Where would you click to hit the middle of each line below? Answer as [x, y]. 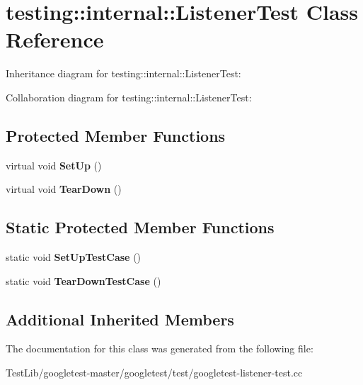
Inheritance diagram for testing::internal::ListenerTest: [123, 73]
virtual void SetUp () [54, 165]
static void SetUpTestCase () [74, 257]
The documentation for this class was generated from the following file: [160, 348]
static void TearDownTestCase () [83, 280]
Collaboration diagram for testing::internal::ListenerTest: [129, 97]
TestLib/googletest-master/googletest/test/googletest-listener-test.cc [154, 373]
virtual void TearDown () [64, 189]
